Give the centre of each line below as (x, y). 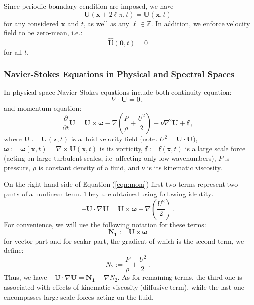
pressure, (17, 167)
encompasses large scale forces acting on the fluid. (79, 296)
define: (14, 250)
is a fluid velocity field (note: (114, 139)
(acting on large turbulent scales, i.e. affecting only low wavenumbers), (110, 158)
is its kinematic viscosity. (184, 167)
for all (13, 52)
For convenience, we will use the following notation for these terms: (105, 224)
